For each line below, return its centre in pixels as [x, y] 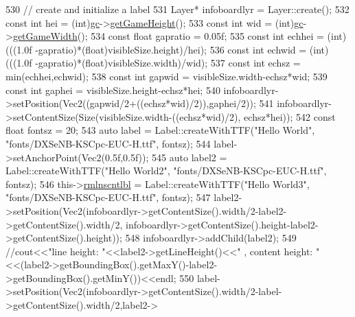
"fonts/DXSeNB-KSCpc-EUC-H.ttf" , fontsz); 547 [108, 197]
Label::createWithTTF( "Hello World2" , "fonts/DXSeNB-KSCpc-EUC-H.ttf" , [166, 171]
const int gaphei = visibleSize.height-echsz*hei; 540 [113, 90]
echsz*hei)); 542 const [290, 116]
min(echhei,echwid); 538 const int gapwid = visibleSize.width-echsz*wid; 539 [167, 76]
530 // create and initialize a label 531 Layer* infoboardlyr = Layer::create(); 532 [177, 9]
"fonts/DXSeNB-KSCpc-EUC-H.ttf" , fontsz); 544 [108, 143]
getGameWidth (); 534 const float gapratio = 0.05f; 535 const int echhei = [168, 36]
